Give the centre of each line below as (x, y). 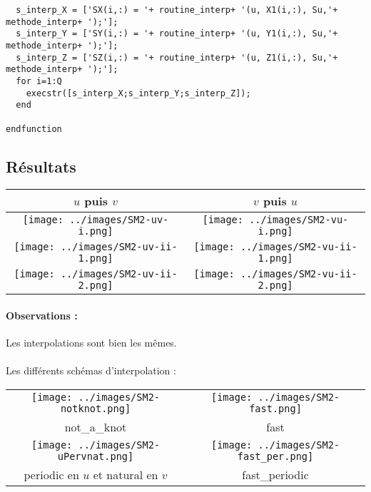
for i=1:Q (39, 81)
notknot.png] (96, 409)
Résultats (41, 166)
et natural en (126, 475)
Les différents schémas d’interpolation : (91, 370)
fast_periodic (275, 475)
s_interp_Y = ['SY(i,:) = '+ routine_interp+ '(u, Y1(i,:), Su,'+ (177, 34)
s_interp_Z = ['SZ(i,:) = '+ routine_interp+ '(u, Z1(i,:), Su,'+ (177, 57)
